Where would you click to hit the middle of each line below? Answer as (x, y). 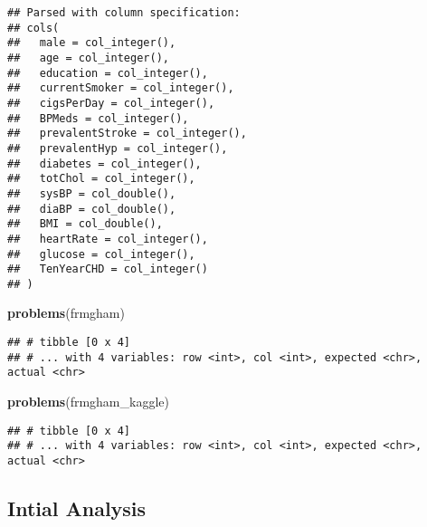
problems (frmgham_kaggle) (88, 402)
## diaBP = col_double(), (92, 209)
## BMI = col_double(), (85, 224)
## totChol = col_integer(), (101, 179)
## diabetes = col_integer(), (104, 163)
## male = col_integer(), (92, 43)
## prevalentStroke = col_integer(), (127, 134)
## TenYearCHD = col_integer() (108, 269)
